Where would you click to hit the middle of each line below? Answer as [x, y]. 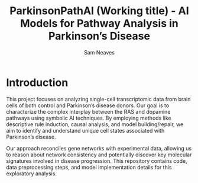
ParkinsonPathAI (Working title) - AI [99, 11]
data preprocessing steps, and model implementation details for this [89, 167]
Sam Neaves [99, 52]
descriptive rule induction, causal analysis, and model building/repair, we [95, 124]
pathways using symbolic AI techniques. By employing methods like [89, 118]
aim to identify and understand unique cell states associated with [85, 130]
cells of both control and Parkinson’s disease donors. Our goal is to [88, 105]
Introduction [37, 83]
